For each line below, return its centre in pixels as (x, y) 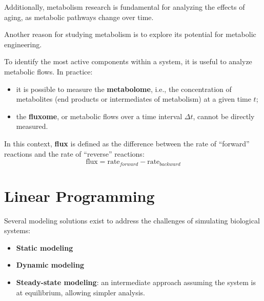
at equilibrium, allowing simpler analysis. (80, 292)
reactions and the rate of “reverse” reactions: (74, 153)
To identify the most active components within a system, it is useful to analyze (128, 61)
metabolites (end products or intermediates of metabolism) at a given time (134, 99)
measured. (32, 126)
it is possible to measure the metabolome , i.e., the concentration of (124, 89)
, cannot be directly (224, 116)
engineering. (23, 44)
